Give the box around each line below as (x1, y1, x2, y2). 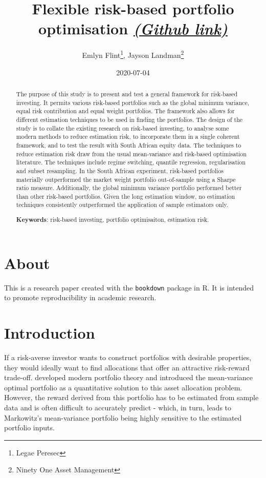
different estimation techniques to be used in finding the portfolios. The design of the (16, 115, 243, 123)
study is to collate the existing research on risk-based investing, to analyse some (16, 123, 229, 132)
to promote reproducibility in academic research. (4, 292, 157, 303)
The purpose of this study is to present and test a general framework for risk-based (16, 89, 238, 98)
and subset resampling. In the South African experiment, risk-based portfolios (16, 166, 224, 175)
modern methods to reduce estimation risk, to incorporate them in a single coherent (16, 132, 240, 141)
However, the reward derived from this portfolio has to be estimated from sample (4, 392, 259, 403)
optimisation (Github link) (38, 18, 228, 39)
